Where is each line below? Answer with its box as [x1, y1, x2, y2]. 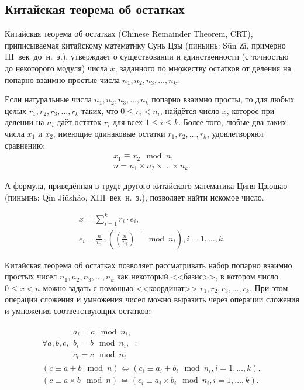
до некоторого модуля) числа [5, 61, 108, 74]
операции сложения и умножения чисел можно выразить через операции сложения [5, 293, 299, 305]
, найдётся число [160, 104, 220, 116]
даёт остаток [57, 116, 102, 128]
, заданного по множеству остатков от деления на [115, 61, 291, 74]
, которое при [226, 104, 275, 116]
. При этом [250, 281, 288, 294]
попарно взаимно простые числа [5, 73, 120, 85]
